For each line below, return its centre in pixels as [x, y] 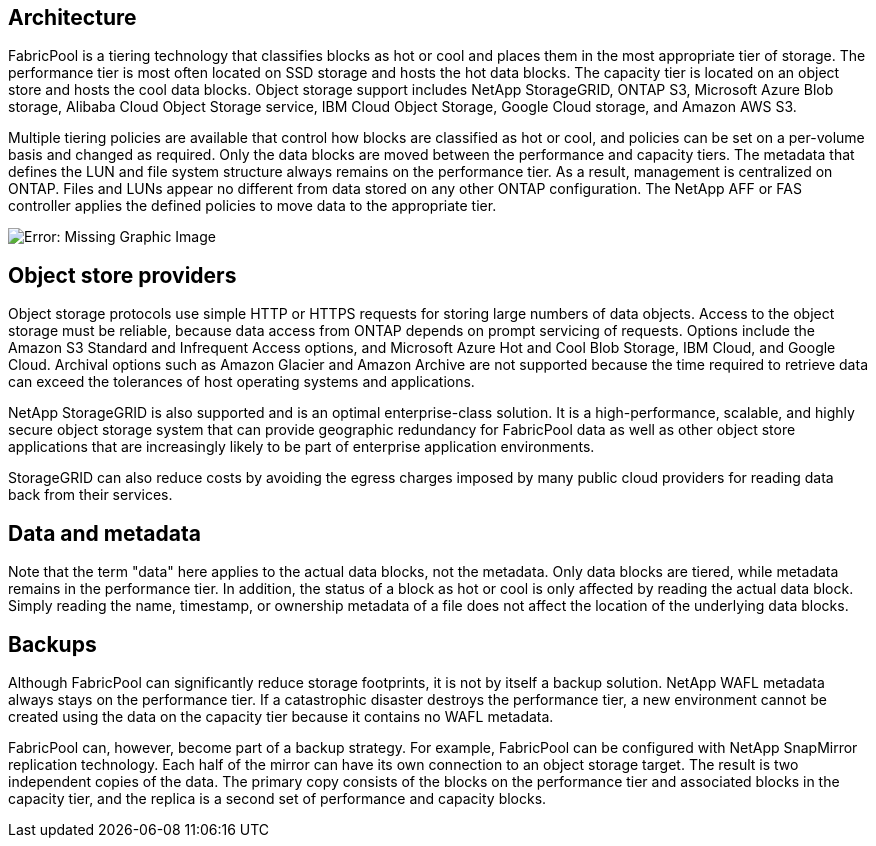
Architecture [72, 17]
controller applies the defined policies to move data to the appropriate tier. [252, 206]
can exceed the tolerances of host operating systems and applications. [241, 382]
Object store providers [122, 275]
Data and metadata [104, 533]
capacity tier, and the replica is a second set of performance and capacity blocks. [277, 798]
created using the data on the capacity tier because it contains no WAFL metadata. [281, 716]
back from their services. [90, 495]
